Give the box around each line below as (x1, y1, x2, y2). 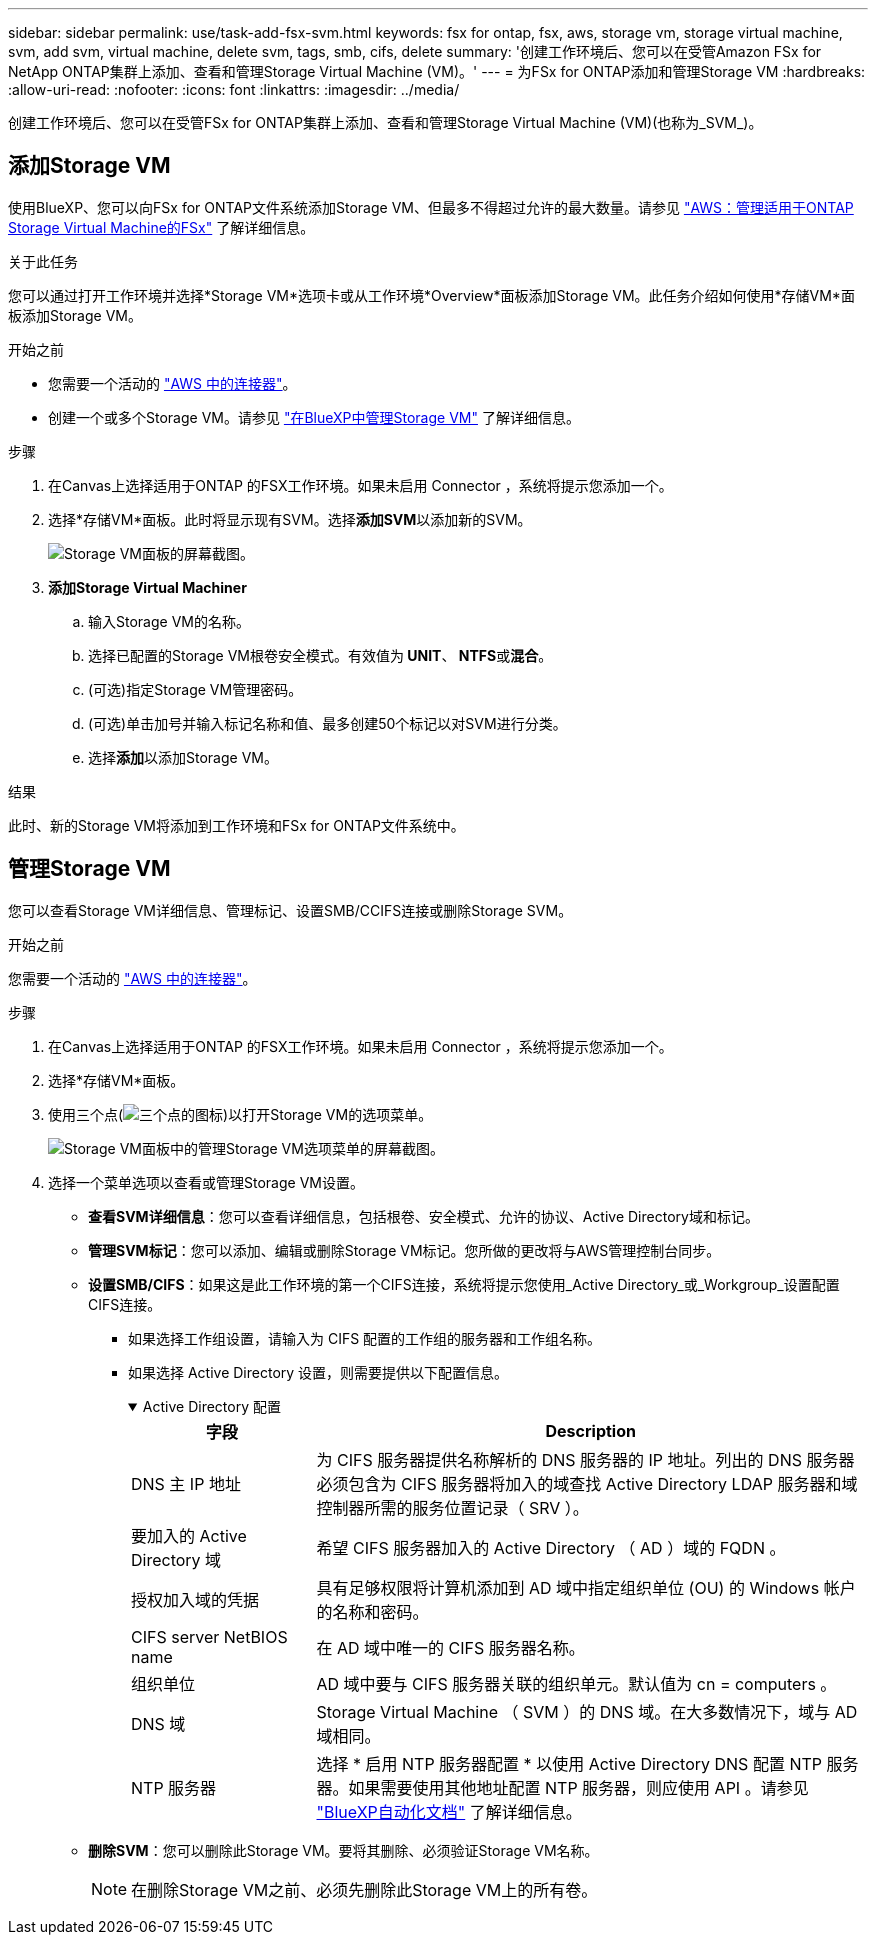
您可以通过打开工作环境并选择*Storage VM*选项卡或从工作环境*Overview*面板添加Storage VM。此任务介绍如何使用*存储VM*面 (8, 286, 855, 304)
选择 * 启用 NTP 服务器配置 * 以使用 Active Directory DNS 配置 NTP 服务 (316, 1753, 859, 1774)
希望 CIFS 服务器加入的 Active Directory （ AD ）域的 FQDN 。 (316, 1537, 786, 1558)
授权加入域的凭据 (131, 1589, 260, 1610)
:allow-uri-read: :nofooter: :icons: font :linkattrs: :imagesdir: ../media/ (8, 81, 460, 98)
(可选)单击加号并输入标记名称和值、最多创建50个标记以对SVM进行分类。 (88, 714, 567, 732)
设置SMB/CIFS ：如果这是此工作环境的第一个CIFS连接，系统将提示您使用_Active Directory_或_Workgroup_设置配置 (88, 1275, 840, 1293)
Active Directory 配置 (142, 1397, 281, 1415)
